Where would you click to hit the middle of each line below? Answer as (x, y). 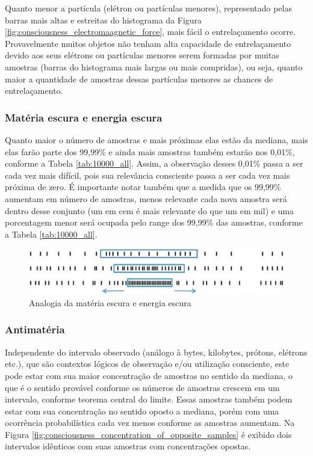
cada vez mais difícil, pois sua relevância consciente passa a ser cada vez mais (147, 175)
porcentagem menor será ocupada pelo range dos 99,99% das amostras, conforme (154, 222)
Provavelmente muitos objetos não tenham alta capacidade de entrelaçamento (148, 43)
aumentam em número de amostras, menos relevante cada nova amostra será (146, 198)
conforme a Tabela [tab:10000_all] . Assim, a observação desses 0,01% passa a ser (154, 163)
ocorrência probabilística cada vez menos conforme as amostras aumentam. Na (150, 423)
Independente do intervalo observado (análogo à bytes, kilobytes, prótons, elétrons (156, 352)
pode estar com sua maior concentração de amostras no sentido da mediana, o (149, 375)
